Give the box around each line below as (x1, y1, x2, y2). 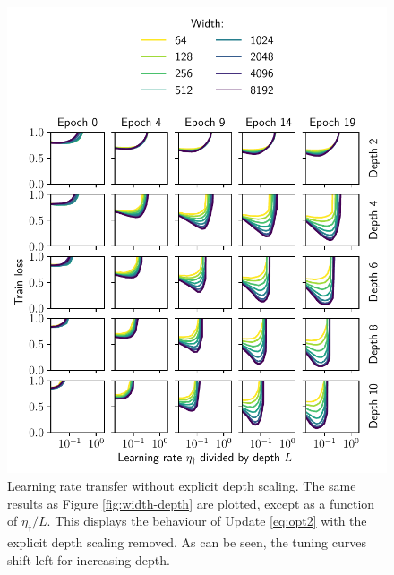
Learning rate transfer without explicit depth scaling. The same (7, 476, 356, 495)
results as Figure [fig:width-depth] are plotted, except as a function (7, 493, 375, 512)
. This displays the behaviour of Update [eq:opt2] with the (47, 511, 367, 530)
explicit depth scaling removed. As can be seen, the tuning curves (7, 533, 366, 552)
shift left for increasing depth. (7, 550, 170, 569)
